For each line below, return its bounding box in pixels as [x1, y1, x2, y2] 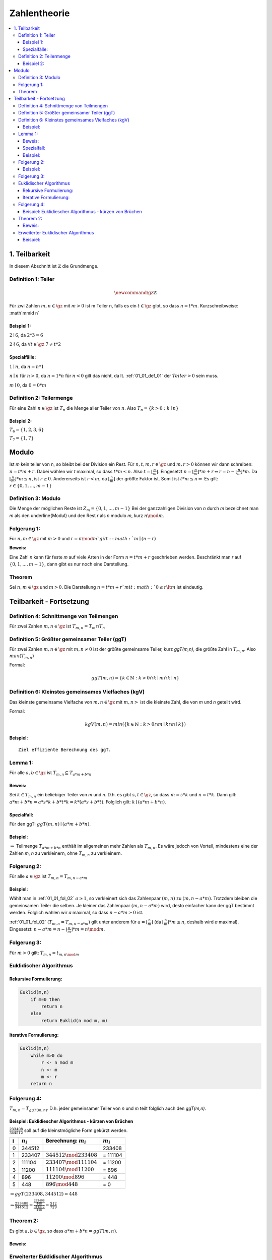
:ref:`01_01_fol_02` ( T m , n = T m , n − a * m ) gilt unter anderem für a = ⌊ [9, 919, 148, 926]
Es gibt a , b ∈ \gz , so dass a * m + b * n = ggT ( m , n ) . [9, 1228, 118, 1234]
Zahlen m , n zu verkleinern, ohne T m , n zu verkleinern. [9, 850, 122, 857]
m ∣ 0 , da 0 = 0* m [9, 382, 47, 388]
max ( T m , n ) [9, 653, 34, 660]
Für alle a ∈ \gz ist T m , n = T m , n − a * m [9, 873, 88, 880]
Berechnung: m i [45, 1137, 87, 1145]
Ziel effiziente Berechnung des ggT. [18, 746, 112, 752]
